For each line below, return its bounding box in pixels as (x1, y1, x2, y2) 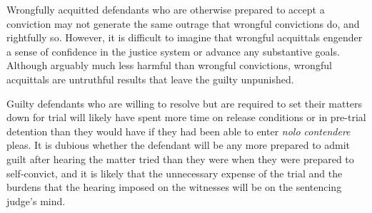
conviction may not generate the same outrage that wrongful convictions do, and (6, 16, 360, 31)
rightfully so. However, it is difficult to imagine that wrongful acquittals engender (6, 30, 363, 45)
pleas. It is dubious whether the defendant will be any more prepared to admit (6, 137, 351, 152)
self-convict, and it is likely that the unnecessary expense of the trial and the (6, 165, 343, 180)
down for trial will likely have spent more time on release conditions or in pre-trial (6, 110, 366, 125)
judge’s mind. (6, 193, 66, 208)
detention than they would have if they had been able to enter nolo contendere (6, 123, 351, 138)
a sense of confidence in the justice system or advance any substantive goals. (6, 43, 340, 58)
